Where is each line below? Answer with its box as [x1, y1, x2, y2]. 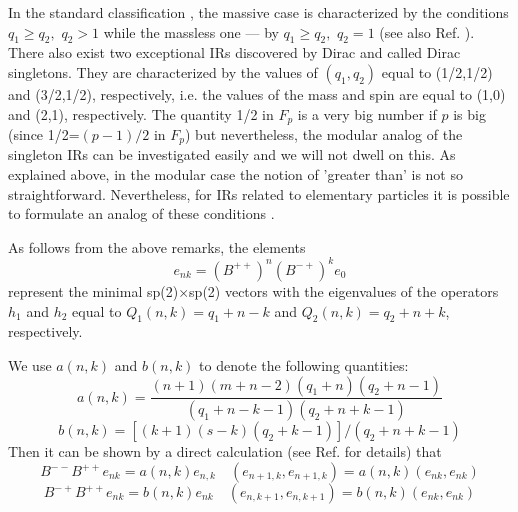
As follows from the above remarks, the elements [8, 236, 306, 257]
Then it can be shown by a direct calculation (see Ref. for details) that [8, 441, 442, 462]
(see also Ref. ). [379, 21, 475, 42]
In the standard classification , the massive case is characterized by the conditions [8, 2, 509, 22]
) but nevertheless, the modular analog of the [185, 124, 463, 145]
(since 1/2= [8, 124, 80, 145]
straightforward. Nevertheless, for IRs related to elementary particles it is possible [8, 183, 510, 204]
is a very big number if [297, 103, 437, 124]
